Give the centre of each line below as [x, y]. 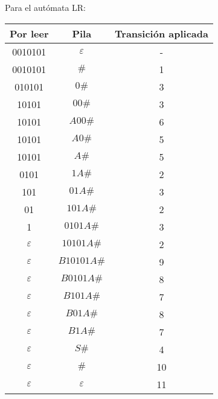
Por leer [29, 33]
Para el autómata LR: [46, 7]
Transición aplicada [162, 33]
